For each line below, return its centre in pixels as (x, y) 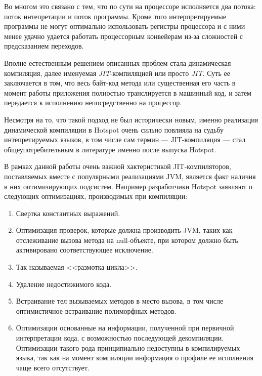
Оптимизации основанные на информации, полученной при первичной (125, 328)
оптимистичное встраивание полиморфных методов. (96, 310)
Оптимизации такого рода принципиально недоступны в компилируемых (128, 347)
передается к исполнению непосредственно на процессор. (93, 102)
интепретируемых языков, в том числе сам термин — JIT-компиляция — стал (125, 139)
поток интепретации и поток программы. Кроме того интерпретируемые (115, 16)
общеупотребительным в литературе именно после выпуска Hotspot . (110, 149)
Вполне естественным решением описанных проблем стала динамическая (118, 62)
